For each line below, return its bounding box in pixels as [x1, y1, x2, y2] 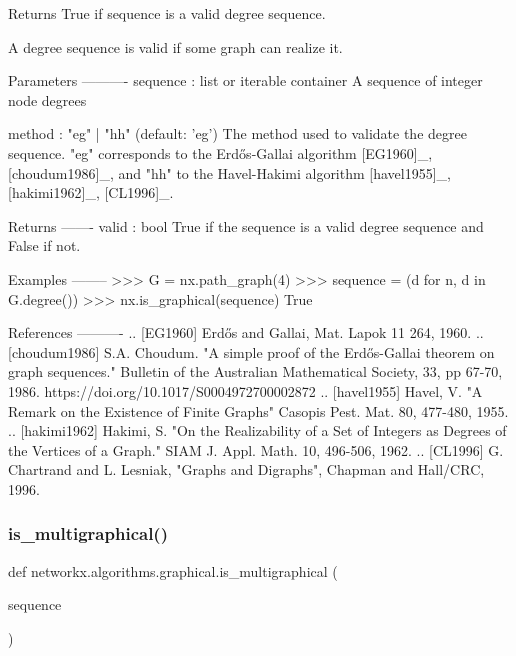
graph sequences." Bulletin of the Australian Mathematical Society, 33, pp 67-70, [8, 361, 503, 382]
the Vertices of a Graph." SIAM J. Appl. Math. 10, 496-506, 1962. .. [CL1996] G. [8, 439, 504, 460]
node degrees [8, 89, 87, 110]
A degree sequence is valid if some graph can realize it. [8, 36, 343, 57]
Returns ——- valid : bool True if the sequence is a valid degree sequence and [8, 215, 484, 236]
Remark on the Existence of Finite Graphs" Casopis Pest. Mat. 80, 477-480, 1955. [8, 400, 509, 421]
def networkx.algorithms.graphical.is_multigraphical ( [8, 560, 338, 581]
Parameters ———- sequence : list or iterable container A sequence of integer [8, 70, 483, 91]
